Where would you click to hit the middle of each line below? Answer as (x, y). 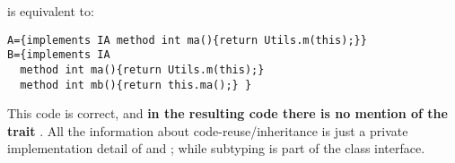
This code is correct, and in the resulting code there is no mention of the (227, 113)
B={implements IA (59, 55)
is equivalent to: (51, 11)
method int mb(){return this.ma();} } (136, 85)
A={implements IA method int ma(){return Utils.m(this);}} (187, 40)
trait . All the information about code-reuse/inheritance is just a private (208, 130)
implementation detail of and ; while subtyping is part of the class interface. (216, 148)
